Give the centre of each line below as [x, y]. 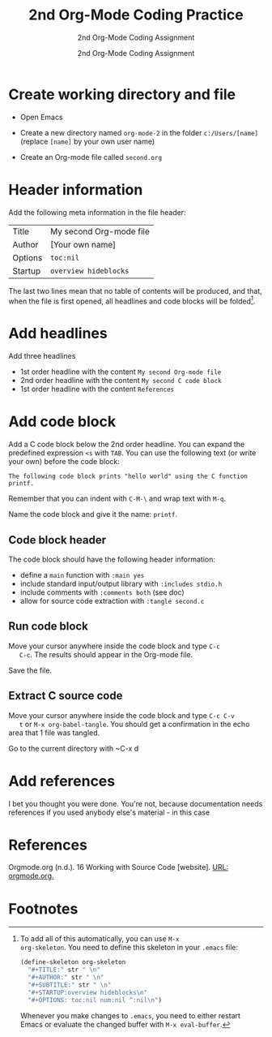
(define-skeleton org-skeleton [73, 962]
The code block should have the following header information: [112, 559]
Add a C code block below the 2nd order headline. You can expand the [127, 445]
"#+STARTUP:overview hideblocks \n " [88, 992]
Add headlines [58, 333]
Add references [62, 781]
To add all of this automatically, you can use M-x [100, 939]
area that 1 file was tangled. [54, 733]
